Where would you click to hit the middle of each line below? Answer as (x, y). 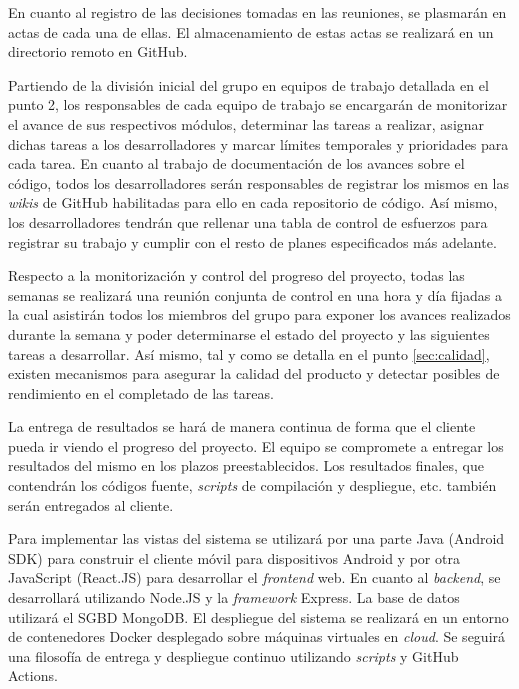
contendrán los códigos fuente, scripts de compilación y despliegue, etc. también (252, 485)
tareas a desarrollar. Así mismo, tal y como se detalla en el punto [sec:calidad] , (249, 353)
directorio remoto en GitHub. (98, 51)
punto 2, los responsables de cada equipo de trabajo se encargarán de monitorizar (258, 104)
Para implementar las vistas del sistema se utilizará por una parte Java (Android (256, 538)
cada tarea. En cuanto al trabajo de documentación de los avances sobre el (236, 163)
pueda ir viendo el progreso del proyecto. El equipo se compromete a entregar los (256, 445)
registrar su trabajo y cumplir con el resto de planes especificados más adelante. (252, 241)
